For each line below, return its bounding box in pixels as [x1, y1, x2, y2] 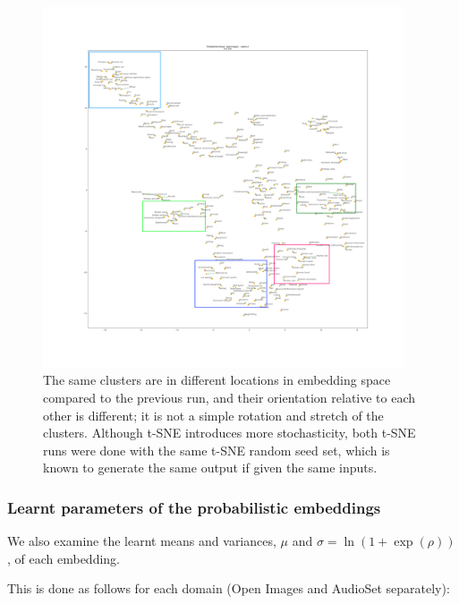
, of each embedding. [7, 549, 120, 567]
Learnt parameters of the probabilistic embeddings [7, 496, 381, 518]
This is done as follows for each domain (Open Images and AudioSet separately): [7, 579, 450, 598]
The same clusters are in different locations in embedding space [43, 370, 391, 389]
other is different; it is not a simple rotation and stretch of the [43, 405, 384, 424]
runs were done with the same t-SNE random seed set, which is [43, 440, 390, 459]
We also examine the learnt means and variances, [7, 532, 276, 550]
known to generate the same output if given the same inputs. [43, 458, 378, 477]
